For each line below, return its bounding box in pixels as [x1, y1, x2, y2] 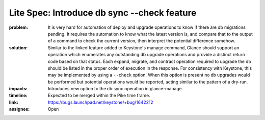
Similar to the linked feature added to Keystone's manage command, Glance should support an [48, 44, 239, 51]
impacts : [9, 86, 28, 92]
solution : [9, 44, 28, 51]
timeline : [9, 93, 28, 99]
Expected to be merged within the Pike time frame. [48, 93, 151, 99]
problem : [9, 24, 28, 30]
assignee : [9, 106, 30, 112]
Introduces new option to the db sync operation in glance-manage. [48, 86, 183, 92]
